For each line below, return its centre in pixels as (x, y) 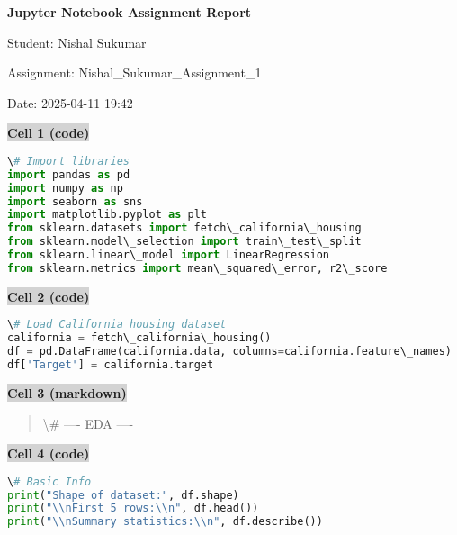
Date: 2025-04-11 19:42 (70, 102)
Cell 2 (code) (49, 296)
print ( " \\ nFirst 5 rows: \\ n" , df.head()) (133, 508)
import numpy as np (65, 188)
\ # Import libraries (69, 161)
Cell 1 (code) (49, 133)
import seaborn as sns (75, 201)
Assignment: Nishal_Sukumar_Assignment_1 (134, 73)
